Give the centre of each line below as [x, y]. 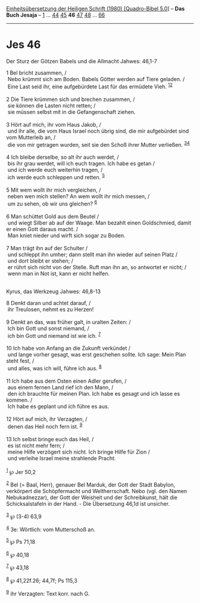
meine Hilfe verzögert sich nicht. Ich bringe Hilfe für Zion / [79, 452]
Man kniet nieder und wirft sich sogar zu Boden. [67, 235]
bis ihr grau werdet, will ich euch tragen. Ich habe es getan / [81, 164]
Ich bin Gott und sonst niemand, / [48, 328]
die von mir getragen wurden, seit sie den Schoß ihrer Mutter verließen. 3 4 [99, 144]
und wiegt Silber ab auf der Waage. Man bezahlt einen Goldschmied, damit [99, 223]
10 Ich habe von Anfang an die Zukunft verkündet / [68, 348]
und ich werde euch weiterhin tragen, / [55, 170]
